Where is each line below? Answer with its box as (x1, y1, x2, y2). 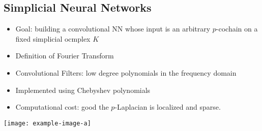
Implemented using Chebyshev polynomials (15, 84, 151, 95)
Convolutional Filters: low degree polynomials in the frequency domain (15, 67, 237, 78)
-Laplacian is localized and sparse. (114, 102, 221, 112)
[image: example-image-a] (4, 119, 91, 127)
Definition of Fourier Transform (15, 50, 114, 61)
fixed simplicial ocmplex (15, 33, 91, 44)
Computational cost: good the (15, 102, 109, 112)
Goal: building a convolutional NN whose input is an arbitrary (15, 23, 211, 34)
